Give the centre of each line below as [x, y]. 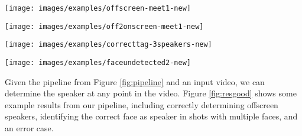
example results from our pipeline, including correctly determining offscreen [142, 104]
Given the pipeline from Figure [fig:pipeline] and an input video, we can [135, 81]
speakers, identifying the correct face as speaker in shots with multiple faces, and [151, 116]
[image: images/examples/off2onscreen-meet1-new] [104, 26]
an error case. [29, 128]
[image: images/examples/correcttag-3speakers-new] [108, 45]
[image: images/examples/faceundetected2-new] [98, 62]
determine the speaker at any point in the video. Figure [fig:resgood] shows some [151, 93]
